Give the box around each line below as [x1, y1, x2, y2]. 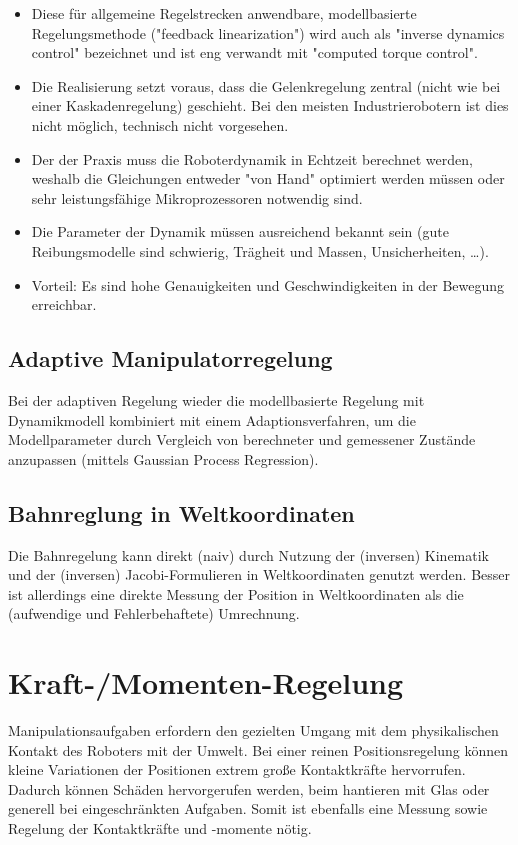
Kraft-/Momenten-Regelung [8, 662, 404, 703]
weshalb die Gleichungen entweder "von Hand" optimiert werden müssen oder [31, 168, 505, 189]
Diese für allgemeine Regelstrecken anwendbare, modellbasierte [31, 3, 417, 23]
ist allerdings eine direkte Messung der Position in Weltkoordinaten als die [8, 583, 464, 604]
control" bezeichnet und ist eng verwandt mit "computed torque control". [31, 42, 478, 63]
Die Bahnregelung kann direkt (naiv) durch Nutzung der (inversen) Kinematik [8, 544, 489, 565]
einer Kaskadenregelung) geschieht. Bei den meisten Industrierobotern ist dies [31, 95, 509, 116]
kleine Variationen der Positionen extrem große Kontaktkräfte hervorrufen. [8, 759, 466, 780]
